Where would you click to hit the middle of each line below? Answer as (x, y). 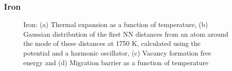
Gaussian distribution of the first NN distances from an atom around (126, 34)
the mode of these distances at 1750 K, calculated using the (112, 43)
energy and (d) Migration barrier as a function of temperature (116, 62)
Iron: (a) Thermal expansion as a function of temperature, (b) (116, 24)
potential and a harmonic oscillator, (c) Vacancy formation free (117, 53)
